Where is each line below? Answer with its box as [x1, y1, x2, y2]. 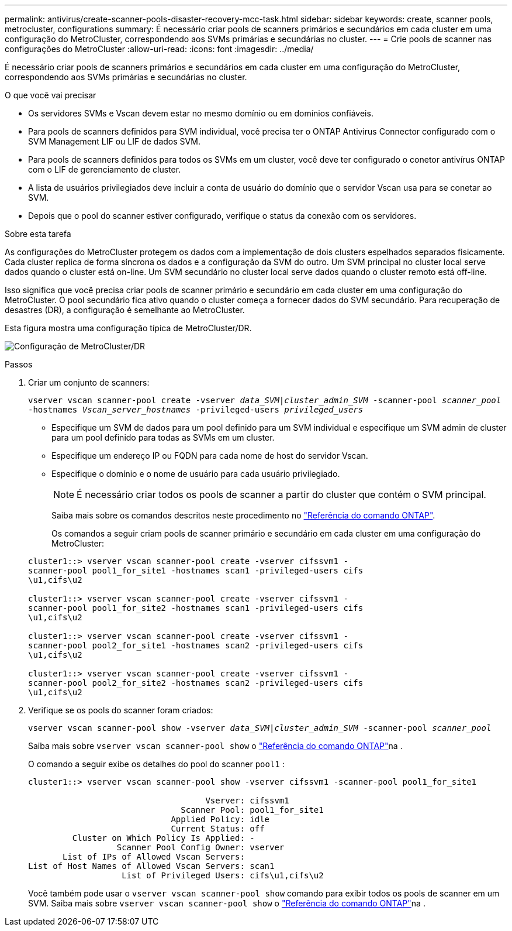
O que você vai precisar [5, 90, 96, 100]
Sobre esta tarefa [5, 229, 71, 239]
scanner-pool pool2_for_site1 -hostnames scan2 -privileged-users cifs [28, 641, 364, 650]
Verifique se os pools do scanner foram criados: [28, 705, 213, 715]
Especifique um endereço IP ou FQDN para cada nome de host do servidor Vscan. [51, 451, 368, 461]
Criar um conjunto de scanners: [28, 377, 150, 387]
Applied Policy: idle [171, 815, 270, 824]
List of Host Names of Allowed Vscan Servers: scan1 [28, 861, 275, 871]
